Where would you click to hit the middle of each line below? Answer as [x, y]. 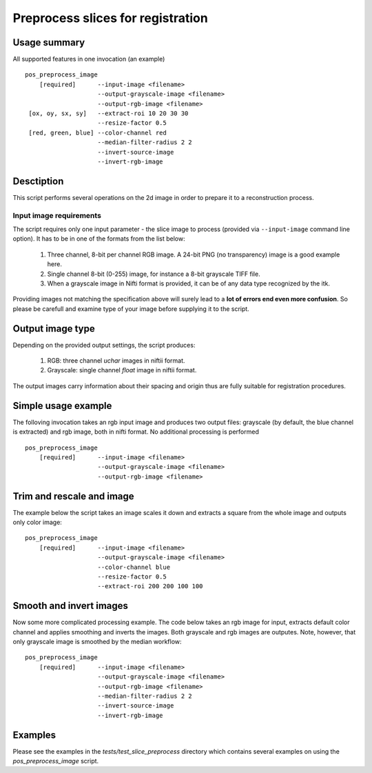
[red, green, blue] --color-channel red [97, 132]
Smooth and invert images [71, 606]
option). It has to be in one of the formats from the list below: [99, 239]
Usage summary [49, 42]
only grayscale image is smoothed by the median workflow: [97, 642]
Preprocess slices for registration [110, 18]
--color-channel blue [134, 567]
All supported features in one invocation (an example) [89, 59]
